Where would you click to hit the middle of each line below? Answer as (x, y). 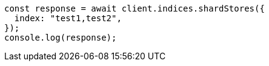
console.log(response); (61, 38)
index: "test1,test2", (68, 18)
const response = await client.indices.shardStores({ (134, 8)
